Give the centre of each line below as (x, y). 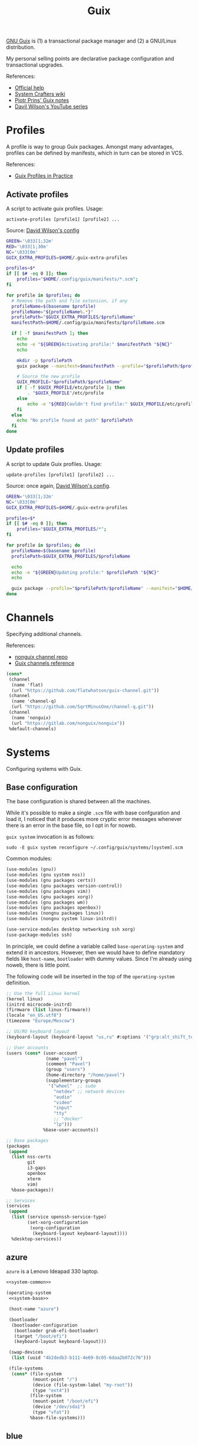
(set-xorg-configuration (58, 1223)
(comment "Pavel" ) (68, 1064)
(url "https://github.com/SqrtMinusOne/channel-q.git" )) (83, 707)
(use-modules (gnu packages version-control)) (64, 886)
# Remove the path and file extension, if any (70, 301)
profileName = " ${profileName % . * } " (52, 312)
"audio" (63, 1097)
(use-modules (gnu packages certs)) (51, 881)
